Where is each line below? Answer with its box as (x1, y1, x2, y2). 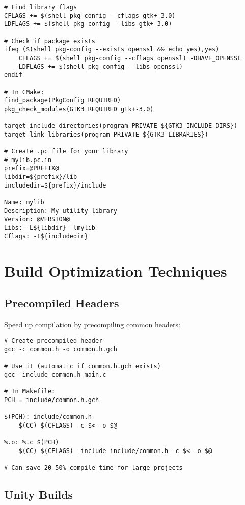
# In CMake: (4, 88, 44, 96)
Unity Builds (4, 487, 73, 502)
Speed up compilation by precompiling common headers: (4, 318, 180, 329)
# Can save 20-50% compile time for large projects (4, 464, 183, 472)
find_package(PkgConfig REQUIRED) (4, 97, 121, 104)
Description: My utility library (4, 207, 117, 215)
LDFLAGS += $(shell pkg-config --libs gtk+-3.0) (4, 20, 172, 28)
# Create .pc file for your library (4, 148, 128, 155)
